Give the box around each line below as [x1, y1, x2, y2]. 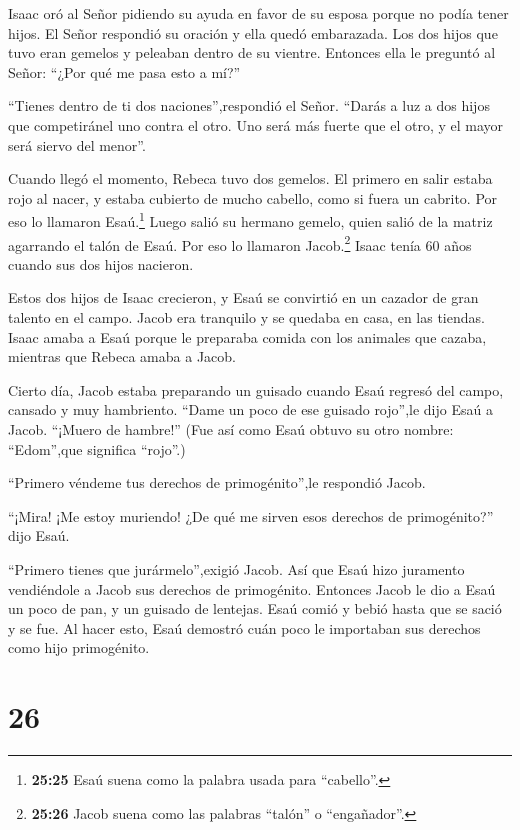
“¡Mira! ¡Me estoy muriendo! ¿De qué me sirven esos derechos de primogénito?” [8, 505, 494, 526]
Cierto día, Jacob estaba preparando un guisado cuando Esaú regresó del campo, [8, 379, 504, 400]
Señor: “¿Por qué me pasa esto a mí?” [8, 61, 241, 82]
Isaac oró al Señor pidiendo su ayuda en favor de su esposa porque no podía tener [8, 3, 509, 23]
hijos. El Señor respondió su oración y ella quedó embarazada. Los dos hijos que [8, 22, 498, 43]
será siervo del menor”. [8, 134, 146, 155]
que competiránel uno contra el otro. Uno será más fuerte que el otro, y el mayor [8, 114, 504, 135]
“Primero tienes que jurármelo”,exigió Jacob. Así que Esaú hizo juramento [8, 558, 465, 579]
